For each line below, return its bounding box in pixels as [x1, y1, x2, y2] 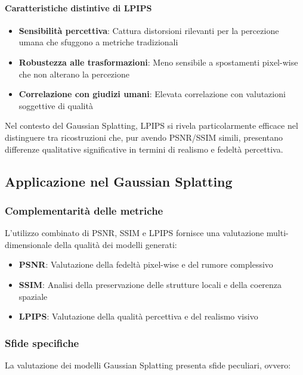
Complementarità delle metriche [5, 203, 163, 218]
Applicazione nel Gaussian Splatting [5, 172, 233, 190]
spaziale [18, 290, 48, 302]
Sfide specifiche [5, 335, 79, 350]
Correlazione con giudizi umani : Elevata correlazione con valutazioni [18, 88, 286, 100]
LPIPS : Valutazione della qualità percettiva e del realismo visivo [18, 310, 258, 323]
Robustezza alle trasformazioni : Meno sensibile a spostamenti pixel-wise [18, 55, 298, 68]
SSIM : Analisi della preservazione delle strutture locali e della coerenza [18, 278, 282, 290]
